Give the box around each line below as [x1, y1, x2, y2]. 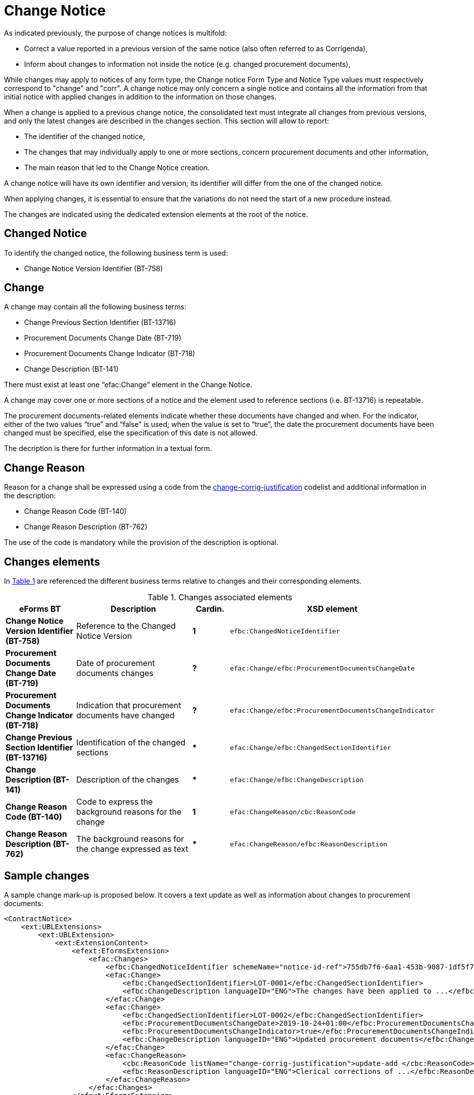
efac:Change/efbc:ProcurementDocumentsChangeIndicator [229, 706, 434, 714]
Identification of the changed [76, 737, 186, 748]
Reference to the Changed [76, 621, 176, 631]
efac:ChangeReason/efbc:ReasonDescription [229, 840, 388, 848]
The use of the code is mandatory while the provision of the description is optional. [4, 538, 279, 547]
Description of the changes [76, 775, 179, 785]
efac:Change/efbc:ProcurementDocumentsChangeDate [229, 664, 415, 672]
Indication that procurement [76, 700, 181, 711]
